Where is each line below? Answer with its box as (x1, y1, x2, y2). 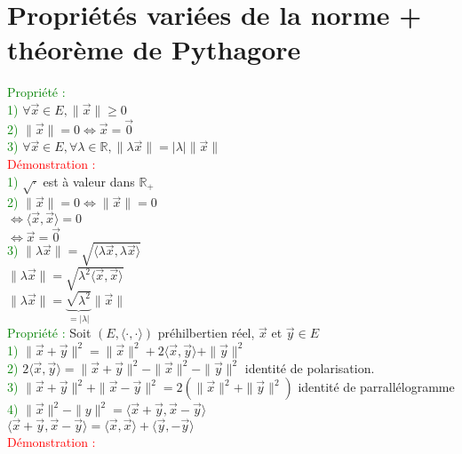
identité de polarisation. (244, 358, 375, 377)
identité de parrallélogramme (298, 378, 455, 396)
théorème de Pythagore (7, 31, 301, 68)
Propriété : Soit (7, 323, 92, 342)
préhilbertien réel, (157, 323, 255, 342)
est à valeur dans (43, 171, 135, 190)
